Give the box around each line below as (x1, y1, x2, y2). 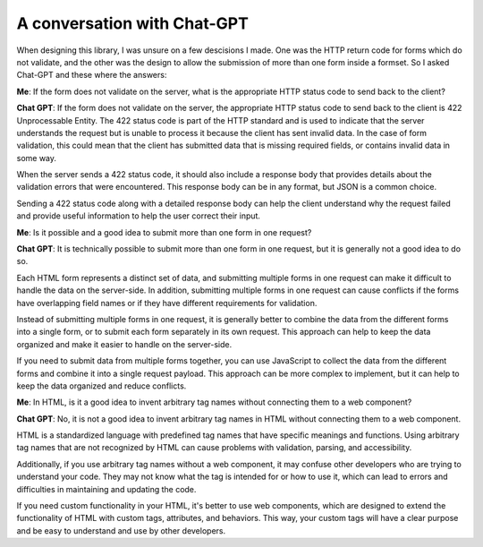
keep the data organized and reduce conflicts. (16, 380, 187, 391)
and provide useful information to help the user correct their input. (16, 210, 261, 221)
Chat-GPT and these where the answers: (16, 70, 167, 81)
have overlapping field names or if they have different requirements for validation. (16, 297, 318, 308)
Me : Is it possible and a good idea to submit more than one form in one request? (16, 226, 312, 237)
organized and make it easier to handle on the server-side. (16, 338, 233, 349)
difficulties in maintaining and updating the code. (16, 483, 197, 494)
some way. (16, 152, 57, 163)
